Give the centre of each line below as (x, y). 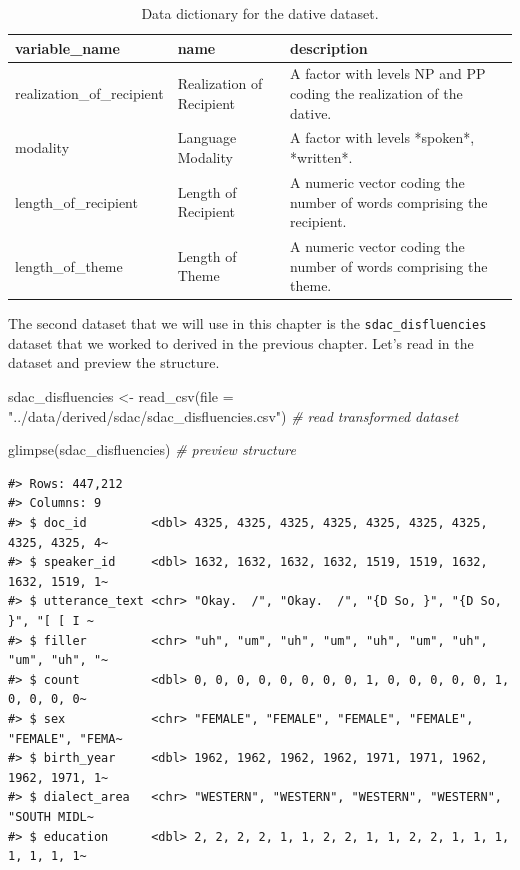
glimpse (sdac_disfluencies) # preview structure (152, 449)
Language (207, 137)
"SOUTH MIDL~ (51, 816)
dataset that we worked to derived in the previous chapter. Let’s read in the (241, 342)
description (329, 47)
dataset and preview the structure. (114, 362)
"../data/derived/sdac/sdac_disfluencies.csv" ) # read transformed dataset (233, 415)
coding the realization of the (376, 93)
